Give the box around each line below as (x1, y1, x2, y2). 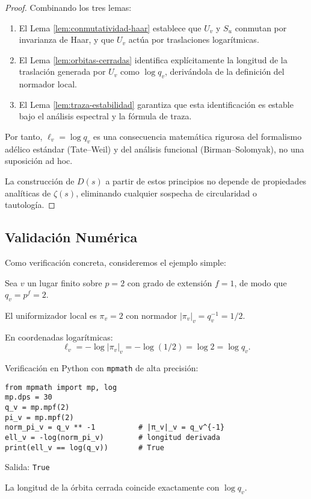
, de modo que (234, 276, 287, 289)
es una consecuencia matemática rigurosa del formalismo (93, 130, 302, 142)
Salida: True (5, 460, 50, 473)
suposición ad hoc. (5, 154, 73, 167)
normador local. (19, 78, 77, 90)
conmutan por (235, 21, 287, 34)
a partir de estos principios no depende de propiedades (105, 174, 307, 187)
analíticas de (5, 186, 51, 199)
